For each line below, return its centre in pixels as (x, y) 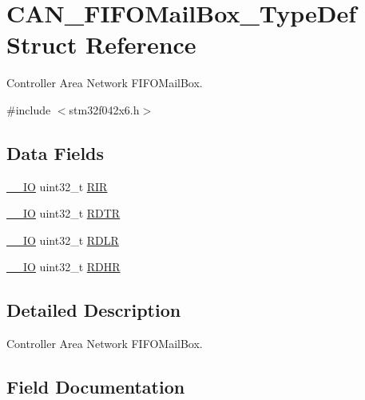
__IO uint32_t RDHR (63, 267)
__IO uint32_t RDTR (63, 213)
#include (29, 109)
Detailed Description (94, 310)
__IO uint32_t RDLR (63, 240)
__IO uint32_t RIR (57, 186)
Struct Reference (101, 44)
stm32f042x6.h (104, 109)
